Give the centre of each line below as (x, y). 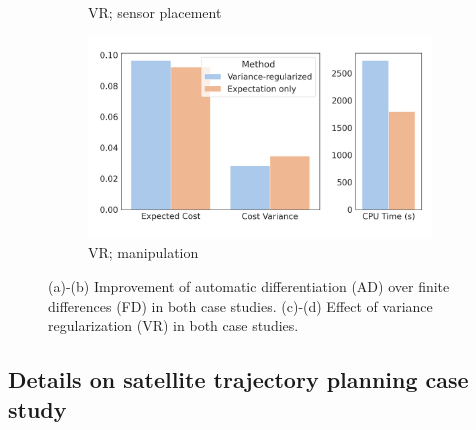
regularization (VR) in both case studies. (173, 325)
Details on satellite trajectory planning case (238, 379)
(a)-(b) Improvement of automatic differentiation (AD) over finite (249, 286)
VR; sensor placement (155, 12)
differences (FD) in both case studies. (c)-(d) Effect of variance (240, 305)
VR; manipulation (143, 252)
